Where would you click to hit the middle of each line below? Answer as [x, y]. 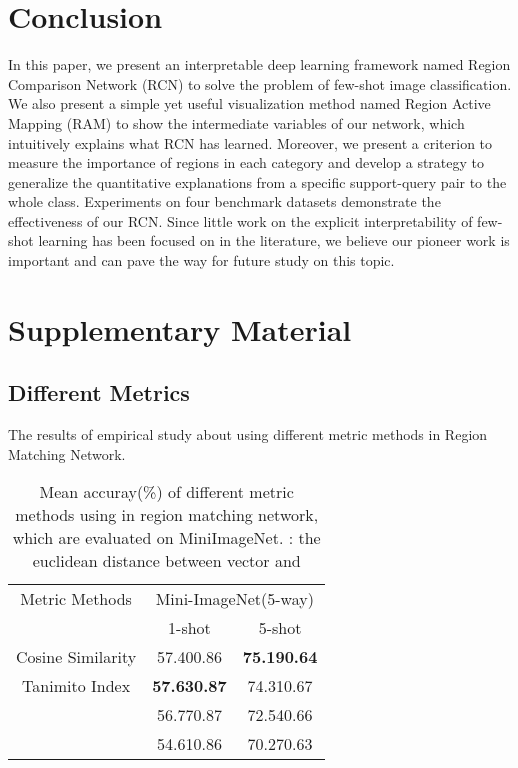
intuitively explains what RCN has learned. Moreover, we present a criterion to [250, 142]
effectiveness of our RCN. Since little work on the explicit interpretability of [240, 220]
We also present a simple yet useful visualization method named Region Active [249, 103]
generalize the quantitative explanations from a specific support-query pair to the [257, 181]
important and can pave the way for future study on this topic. [201, 260]
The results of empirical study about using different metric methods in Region [248, 434]
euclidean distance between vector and [166, 561]
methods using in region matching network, [167, 515]
